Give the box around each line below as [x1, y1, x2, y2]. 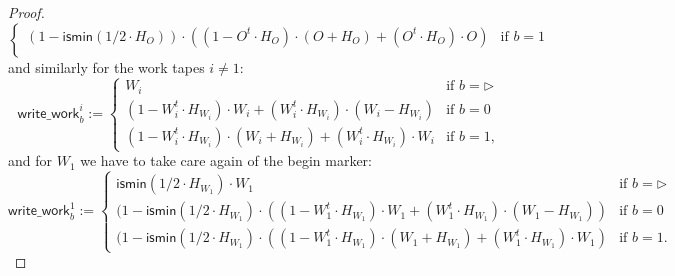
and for [8, 150, 53, 171]
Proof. [8, 2, 45, 22]
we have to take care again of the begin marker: [80, 150, 372, 171]
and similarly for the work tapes [8, 56, 205, 77]
